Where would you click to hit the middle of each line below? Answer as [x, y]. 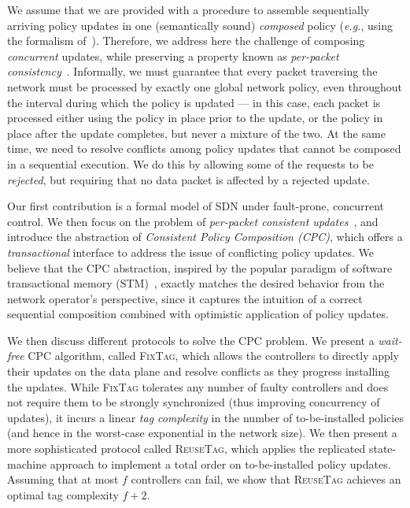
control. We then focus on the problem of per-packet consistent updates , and [193, 221]
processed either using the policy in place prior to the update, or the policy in [195, 118]
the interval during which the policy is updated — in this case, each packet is [194, 102]
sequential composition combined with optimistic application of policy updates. [198, 314]
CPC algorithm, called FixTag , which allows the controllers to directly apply [214, 356]
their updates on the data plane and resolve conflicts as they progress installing [199, 371]
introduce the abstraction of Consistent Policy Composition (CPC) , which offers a [205, 237]
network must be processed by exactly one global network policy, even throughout [205, 86]
